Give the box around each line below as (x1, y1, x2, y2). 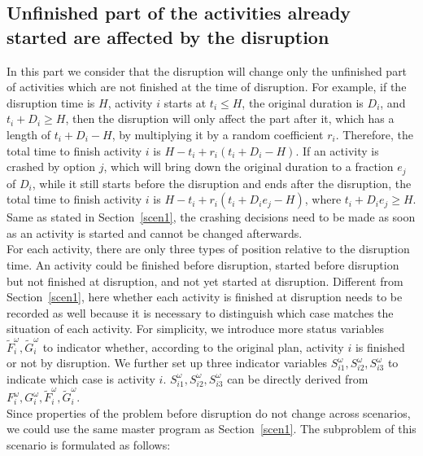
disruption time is (7, 94, 95, 111)
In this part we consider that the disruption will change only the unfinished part (7, 62, 408, 79)
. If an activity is (295, 142, 379, 159)
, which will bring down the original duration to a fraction (103, 158, 394, 175)
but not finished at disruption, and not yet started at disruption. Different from (7, 272, 403, 289)
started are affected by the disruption (7, 24, 329, 49)
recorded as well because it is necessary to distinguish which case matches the (7, 304, 394, 321)
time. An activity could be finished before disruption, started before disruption (7, 256, 399, 273)
